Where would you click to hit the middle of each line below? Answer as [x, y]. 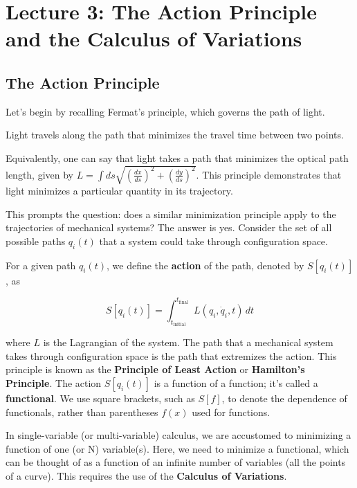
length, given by [40, 174]
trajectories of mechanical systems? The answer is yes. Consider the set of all [169, 227]
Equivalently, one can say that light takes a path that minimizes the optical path [177, 157]
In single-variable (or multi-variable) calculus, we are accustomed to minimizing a [178, 435]
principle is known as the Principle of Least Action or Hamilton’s [155, 369]
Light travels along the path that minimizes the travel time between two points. [175, 135]
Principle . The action [54, 382]
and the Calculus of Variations [154, 38]
